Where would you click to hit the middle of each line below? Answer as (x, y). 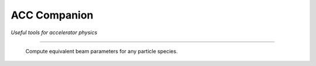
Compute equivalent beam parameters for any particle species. (102, 51)
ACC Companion (52, 15)
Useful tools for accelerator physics (54, 32)
